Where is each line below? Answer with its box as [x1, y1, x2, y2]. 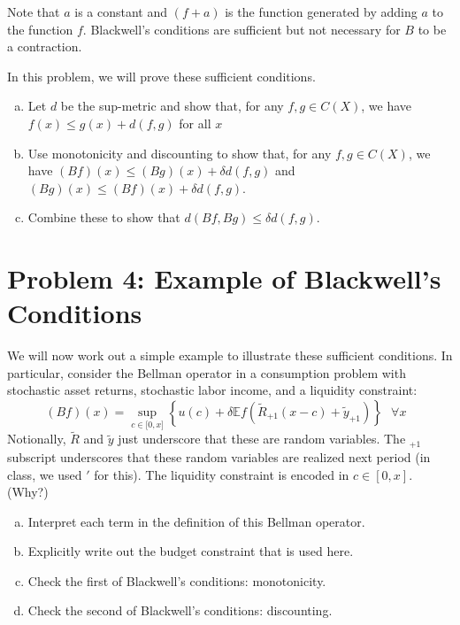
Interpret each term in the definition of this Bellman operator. [27, 512, 365, 530]
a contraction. [7, 37, 82, 56]
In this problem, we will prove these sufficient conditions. [7, 66, 316, 85]
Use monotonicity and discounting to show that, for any [27, 143, 332, 162]
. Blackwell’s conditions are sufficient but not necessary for [82, 19, 401, 38]
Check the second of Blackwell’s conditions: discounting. [27, 601, 333, 620]
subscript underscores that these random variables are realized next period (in [7, 447, 431, 466]
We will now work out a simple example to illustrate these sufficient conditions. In [7, 346, 453, 365]
